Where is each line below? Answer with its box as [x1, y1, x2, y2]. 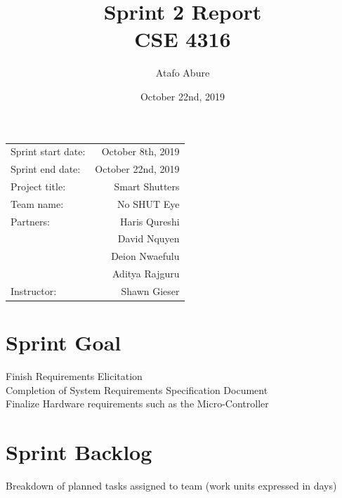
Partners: [11, 214, 50, 228]
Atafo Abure [155, 65, 210, 80]
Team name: [11, 196, 64, 211]
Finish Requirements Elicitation [6, 369, 143, 384]
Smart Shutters [114, 178, 180, 193]
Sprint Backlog [6, 438, 152, 466]
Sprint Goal [6, 328, 121, 357]
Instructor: [11, 284, 57, 298]
